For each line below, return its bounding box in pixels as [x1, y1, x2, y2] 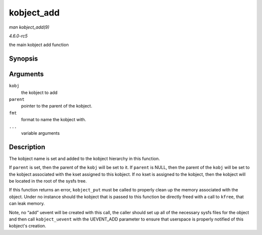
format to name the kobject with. [21, 117, 86, 123]
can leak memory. [9, 201, 45, 206]
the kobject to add [21, 90, 58, 95]
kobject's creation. [9, 223, 46, 229]
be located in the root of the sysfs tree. [9, 178, 87, 184]
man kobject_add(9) [9, 24, 49, 30]
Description [9, 143, 46, 151]
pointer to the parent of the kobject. [21, 103, 92, 109]
